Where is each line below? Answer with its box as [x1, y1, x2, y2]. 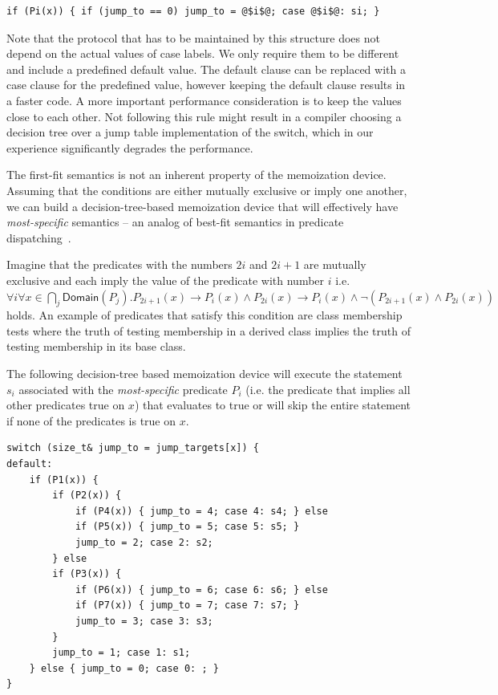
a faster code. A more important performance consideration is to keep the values [6, 91, 402, 108]
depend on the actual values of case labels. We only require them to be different [6, 45, 399, 62]
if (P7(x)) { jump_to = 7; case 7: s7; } [75, 599, 300, 612]
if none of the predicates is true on [6, 412, 176, 429]
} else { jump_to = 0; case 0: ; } [29, 662, 219, 674]
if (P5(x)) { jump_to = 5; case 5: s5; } [75, 521, 300, 533]
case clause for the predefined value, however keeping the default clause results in [6, 76, 406, 93]
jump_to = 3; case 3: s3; [75, 615, 213, 627]
